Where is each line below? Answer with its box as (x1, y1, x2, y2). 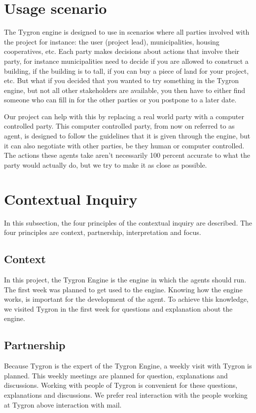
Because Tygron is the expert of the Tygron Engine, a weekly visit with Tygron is (4, 361, 252, 371)
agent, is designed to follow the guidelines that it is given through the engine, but (4, 131, 251, 141)
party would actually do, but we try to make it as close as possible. (4, 159, 207, 170)
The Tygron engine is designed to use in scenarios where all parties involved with (4, 27, 250, 37)
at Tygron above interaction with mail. (4, 399, 122, 410)
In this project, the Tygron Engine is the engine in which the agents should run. (4, 274, 247, 284)
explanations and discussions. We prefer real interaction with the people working (4, 389, 248, 400)
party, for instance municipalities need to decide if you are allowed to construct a (4, 55, 249, 66)
